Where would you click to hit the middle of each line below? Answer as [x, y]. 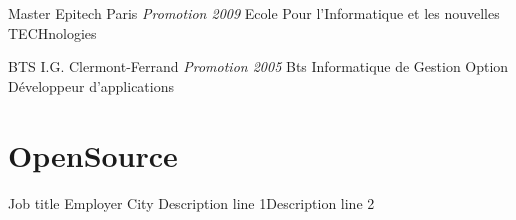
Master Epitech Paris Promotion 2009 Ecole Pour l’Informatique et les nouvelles [254, 13]
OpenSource [93, 154]
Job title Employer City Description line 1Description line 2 [191, 202]
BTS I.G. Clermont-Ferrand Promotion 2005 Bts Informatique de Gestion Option [258, 66]
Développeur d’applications [91, 85]
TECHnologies [52, 32]
